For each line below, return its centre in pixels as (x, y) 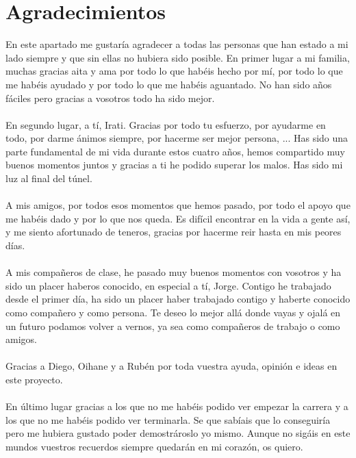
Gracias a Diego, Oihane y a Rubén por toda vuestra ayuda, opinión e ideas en (171, 366)
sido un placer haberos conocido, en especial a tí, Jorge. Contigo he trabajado (168, 285)
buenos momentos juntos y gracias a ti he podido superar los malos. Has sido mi (174, 165)
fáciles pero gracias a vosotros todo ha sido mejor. (110, 98)
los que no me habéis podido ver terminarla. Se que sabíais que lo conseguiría (168, 419)
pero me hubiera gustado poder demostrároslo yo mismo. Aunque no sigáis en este (178, 433)
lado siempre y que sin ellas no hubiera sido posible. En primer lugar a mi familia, (178, 57)
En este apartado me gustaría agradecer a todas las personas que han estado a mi (177, 44)
